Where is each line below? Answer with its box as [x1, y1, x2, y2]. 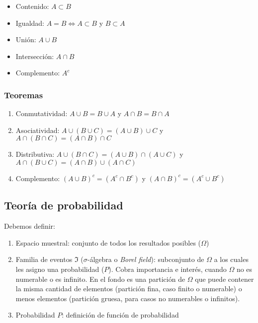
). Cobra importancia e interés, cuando [108, 263, 227, 274]
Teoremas [4, 88, 43, 101]
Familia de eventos [15, 254, 73, 264]
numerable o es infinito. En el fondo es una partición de [15, 273, 185, 284]
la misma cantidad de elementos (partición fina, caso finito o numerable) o [15, 283, 242, 294]
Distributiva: [15, 149, 55, 159]
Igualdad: [15, 17, 44, 28]
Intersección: [15, 51, 54, 61]
